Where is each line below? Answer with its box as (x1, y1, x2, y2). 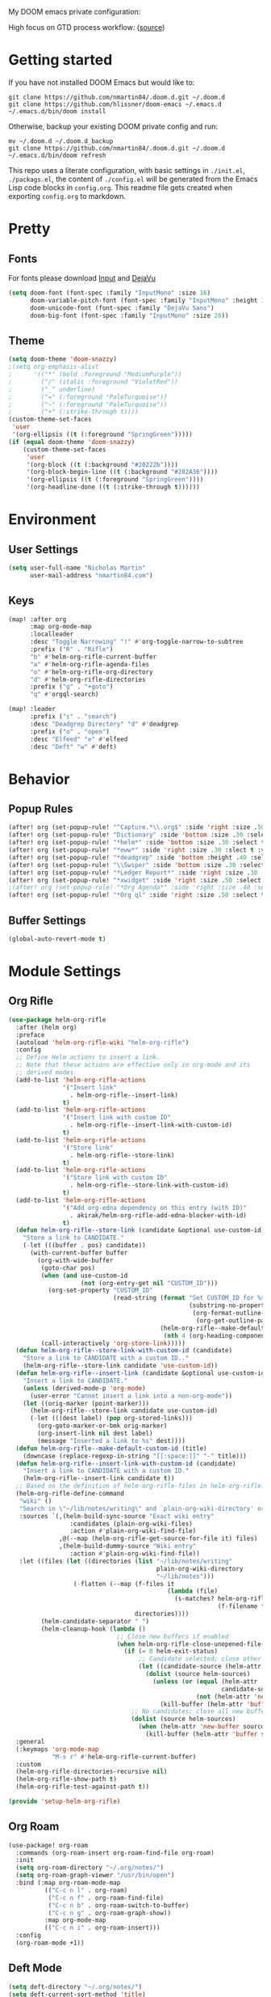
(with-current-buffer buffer (29, 1249, 128, 1257)
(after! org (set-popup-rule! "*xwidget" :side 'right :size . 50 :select (8, 876, 262, 884)
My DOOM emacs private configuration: (8, 7, 141, 16)
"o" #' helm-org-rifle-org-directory (29, 667, 153, 676)
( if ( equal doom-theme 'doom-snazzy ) (8, 438, 135, 446)
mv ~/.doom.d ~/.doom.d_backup (8, 137, 114, 145)
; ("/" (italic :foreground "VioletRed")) (8, 378, 179, 386)
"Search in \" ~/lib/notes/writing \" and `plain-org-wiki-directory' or (19, 1504, 265, 1513)
